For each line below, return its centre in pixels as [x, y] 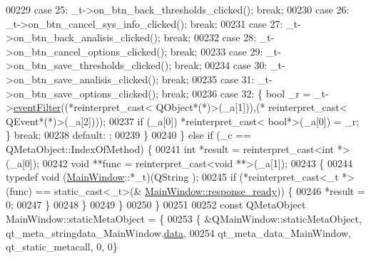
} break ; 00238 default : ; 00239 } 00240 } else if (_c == [128, 135]
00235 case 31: [223, 79]
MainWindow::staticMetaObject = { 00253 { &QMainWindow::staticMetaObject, [184, 218]
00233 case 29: [232, 51]
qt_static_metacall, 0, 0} [62, 247]
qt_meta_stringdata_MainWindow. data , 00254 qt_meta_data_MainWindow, [178, 232]
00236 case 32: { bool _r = [251, 93]
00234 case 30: [236, 65]
